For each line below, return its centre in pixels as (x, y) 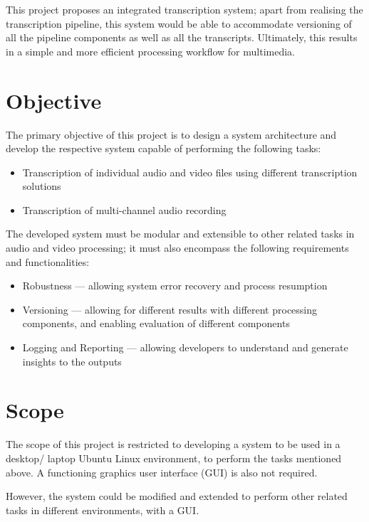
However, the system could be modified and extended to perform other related (177, 496)
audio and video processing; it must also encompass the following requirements (177, 248)
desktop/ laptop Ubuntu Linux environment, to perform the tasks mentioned (174, 458)
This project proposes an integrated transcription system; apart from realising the (184, 9)
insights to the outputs (72, 361)
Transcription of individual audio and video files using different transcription (190, 172)
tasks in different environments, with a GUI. (103, 510)
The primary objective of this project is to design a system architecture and (171, 134)
